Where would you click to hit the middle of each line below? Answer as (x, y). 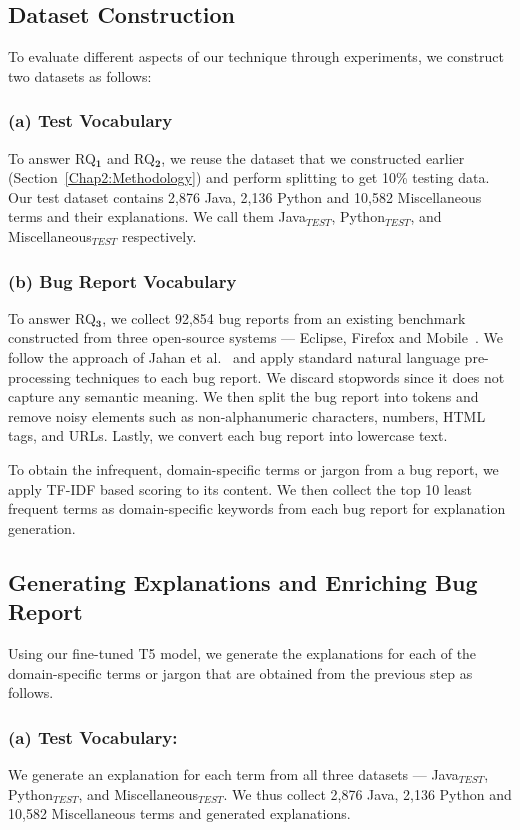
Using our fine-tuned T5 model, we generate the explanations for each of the (242, 652)
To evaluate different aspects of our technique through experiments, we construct (256, 56)
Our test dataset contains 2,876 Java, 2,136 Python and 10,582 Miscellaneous (245, 196)
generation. (42, 527)
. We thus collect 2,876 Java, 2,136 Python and (367, 793)
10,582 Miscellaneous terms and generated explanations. (179, 813)
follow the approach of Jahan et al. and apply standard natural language (234, 356)
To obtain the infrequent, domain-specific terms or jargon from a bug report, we (253, 468)
